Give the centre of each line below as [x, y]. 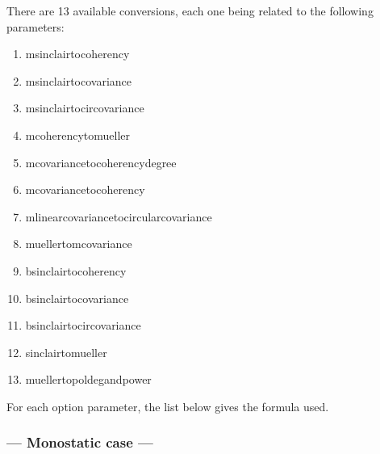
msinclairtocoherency [77, 54]
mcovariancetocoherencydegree [101, 162]
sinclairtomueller [66, 352]
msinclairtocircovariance [85, 108]
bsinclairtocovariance [77, 298]
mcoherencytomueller [77, 135]
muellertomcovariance [79, 244]
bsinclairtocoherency [76, 270]
